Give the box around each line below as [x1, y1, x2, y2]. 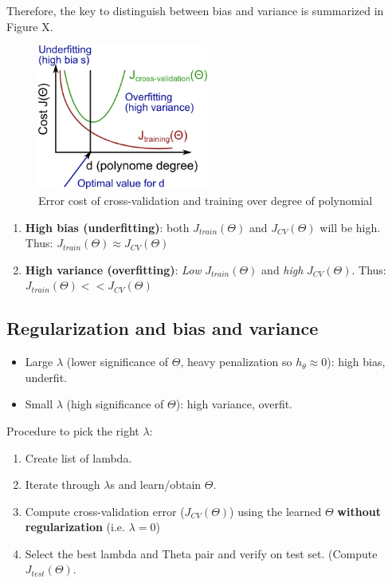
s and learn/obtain [110, 476, 202, 493]
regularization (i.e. [25, 518, 125, 535]
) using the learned [229, 502, 322, 519]
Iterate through [25, 476, 100, 493]
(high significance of [66, 396, 164, 412]
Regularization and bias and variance [6, 316, 319, 341]
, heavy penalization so [180, 353, 292, 370]
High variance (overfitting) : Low [25, 261, 202, 278]
